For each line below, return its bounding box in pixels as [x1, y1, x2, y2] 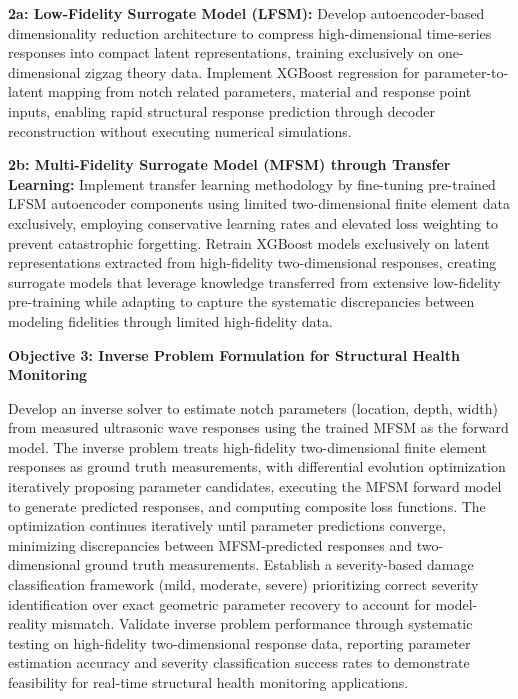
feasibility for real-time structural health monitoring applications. [8, 672, 409, 692]
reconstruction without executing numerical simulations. [8, 120, 352, 141]
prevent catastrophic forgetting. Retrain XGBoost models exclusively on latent [8, 232, 490, 253]
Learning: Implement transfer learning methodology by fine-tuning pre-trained [8, 173, 496, 194]
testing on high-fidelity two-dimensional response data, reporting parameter [8, 632, 471, 653]
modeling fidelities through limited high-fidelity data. [8, 310, 333, 331]
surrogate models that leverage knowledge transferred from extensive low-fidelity [8, 271, 501, 292]
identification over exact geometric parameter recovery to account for [8, 593, 431, 614]
